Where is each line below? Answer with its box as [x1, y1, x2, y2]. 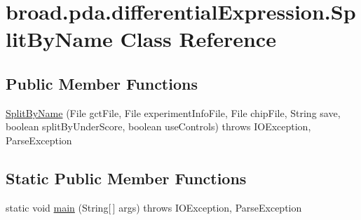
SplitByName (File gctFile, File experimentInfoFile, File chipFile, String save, [6, 105, 341, 120]
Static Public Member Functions [6, 167, 247, 188]
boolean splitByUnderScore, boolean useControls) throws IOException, [6, 119, 311, 134]
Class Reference [120, 25, 276, 53]
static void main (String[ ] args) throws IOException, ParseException [6, 200, 302, 214]
